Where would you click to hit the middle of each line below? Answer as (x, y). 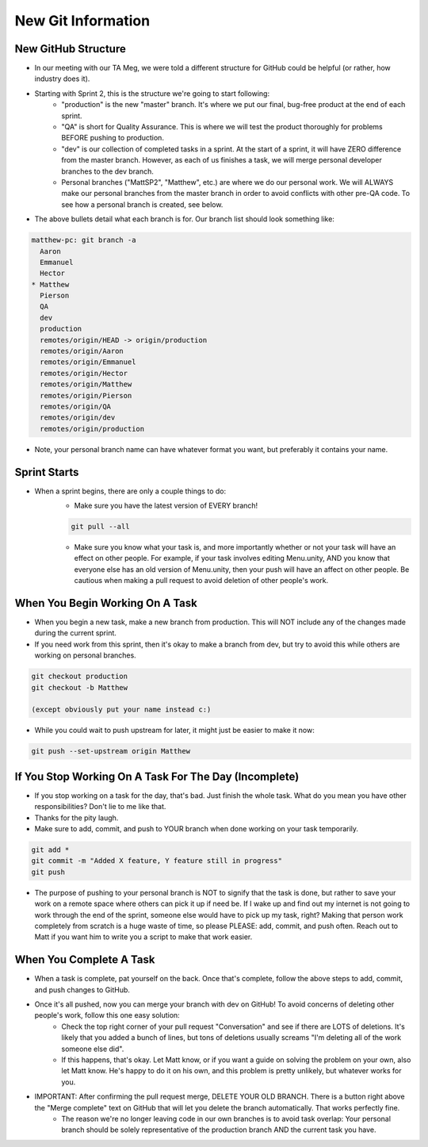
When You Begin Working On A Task (106, 603)
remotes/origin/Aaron (82, 351)
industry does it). (62, 79)
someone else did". (93, 1049)
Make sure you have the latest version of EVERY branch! (166, 506)
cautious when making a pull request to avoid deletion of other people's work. (201, 581)
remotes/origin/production (92, 429)
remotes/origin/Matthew (86, 384)
